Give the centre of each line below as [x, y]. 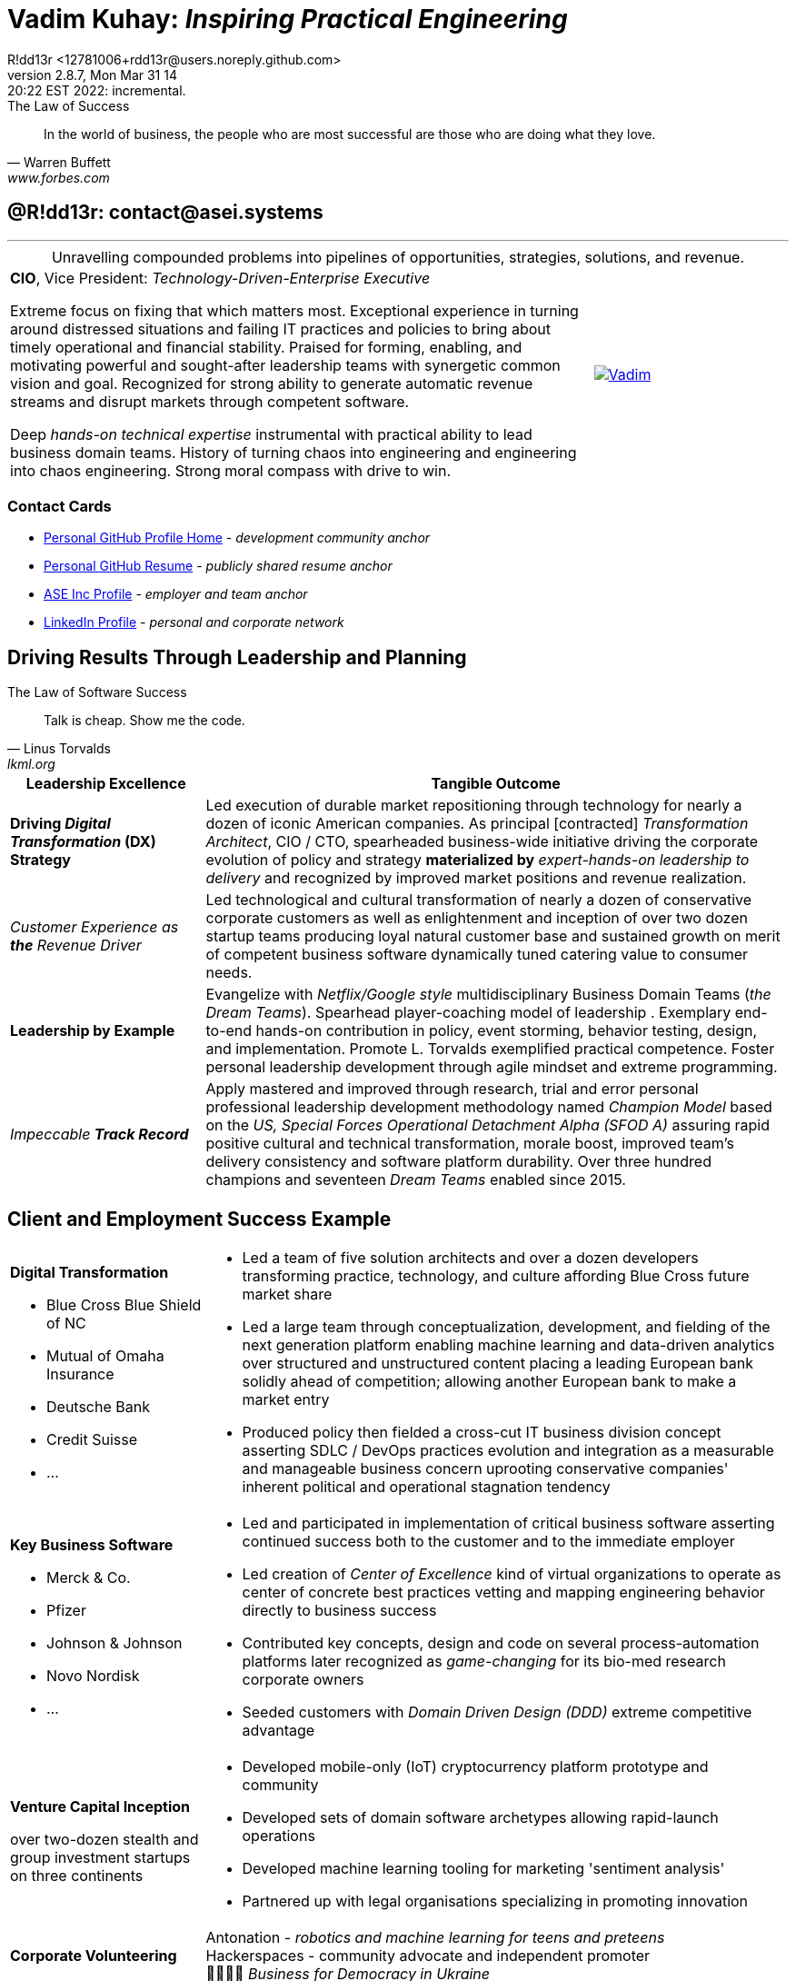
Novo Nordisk [93, 1676]
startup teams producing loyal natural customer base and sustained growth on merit [493, 936]
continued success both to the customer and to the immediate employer [488, 1542]
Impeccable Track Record [99, 1135]
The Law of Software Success [97, 692]
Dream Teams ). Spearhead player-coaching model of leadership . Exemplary [468, 1013]
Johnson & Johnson [114, 1643]
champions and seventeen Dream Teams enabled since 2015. [416, 1180]
